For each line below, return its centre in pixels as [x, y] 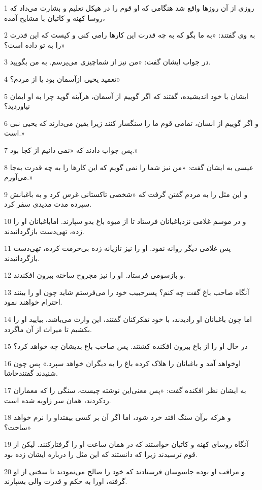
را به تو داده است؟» [35, 44]
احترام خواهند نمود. [33, 302]
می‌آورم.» [18, 177]
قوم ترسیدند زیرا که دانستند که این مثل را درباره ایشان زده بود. [101, 454]
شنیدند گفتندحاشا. [31, 373]
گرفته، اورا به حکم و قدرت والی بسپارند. [66, 481]
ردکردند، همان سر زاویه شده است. [58, 400]
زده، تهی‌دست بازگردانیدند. [44, 231]
